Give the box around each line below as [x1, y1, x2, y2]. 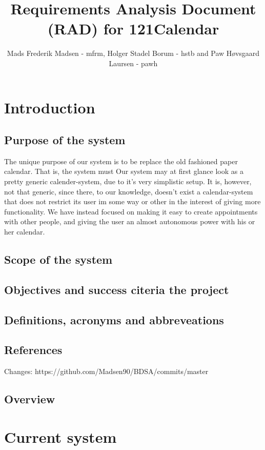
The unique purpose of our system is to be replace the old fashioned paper [4, 155, 238, 166]
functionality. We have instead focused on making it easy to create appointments [4, 206, 258, 217]
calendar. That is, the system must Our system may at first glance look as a [4, 166, 243, 177]
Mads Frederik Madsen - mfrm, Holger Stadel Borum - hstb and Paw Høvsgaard [7, 48, 260, 58]
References [4, 342, 63, 358]
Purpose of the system [4, 132, 126, 148]
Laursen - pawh [109, 57, 158, 68]
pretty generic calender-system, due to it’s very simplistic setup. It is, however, [4, 176, 252, 187]
